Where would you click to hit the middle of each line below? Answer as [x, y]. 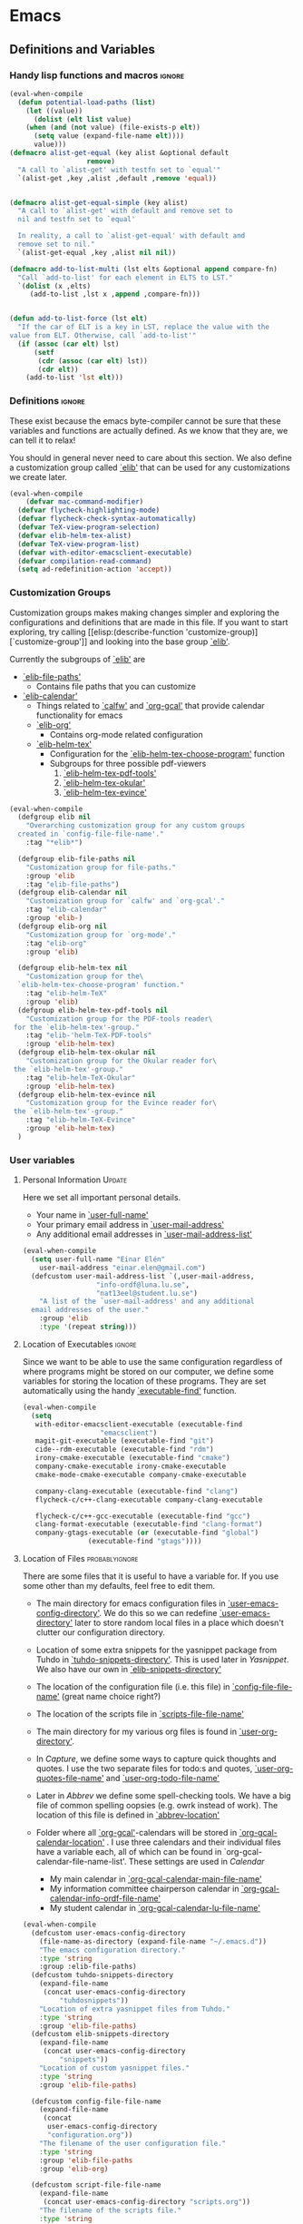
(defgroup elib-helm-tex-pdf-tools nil [93, 1010]
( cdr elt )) [58, 369]
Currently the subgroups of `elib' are [78, 659]
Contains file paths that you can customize [116, 686]
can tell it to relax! [43, 440]
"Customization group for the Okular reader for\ [122, 1061]
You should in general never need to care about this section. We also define [151, 457]
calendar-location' [70, 1842]
